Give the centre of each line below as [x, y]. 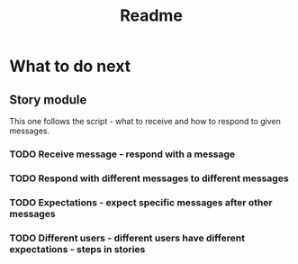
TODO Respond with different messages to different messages [149, 178]
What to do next [70, 66]
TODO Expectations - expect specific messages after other [141, 202]
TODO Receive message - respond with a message [122, 154]
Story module [48, 100]
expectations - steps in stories [77, 249]
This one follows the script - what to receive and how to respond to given [145, 121]
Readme [151, 16]
